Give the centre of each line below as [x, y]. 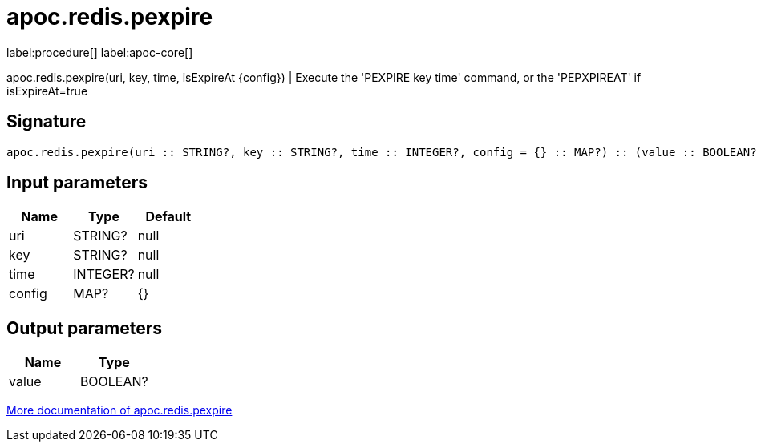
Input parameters [77, 183]
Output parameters [84, 328]
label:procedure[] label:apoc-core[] [100, 52]
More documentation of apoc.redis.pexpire [119, 410]
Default [168, 217]
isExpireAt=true [47, 91]
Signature [47, 122]
